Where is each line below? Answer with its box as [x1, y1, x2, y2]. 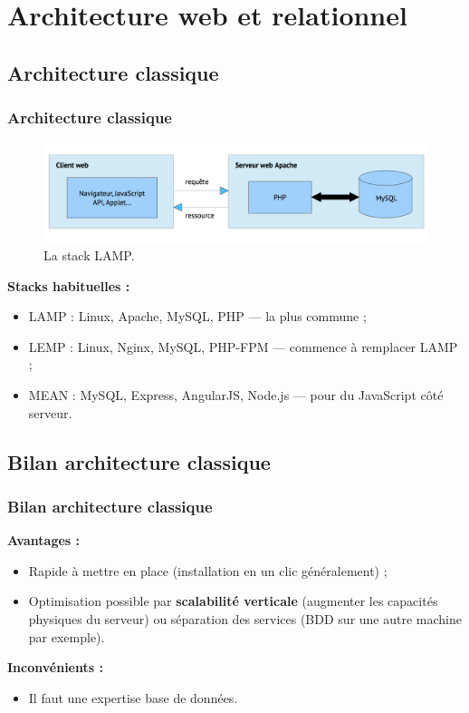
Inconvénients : [7, 658, 103, 677]
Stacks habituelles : [7, 276, 130, 295]
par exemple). [28, 627, 105, 646]
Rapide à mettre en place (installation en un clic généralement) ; [28, 561, 388, 580]
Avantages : [7, 531, 80, 550]
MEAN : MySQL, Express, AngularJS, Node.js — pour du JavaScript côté [28, 386, 444, 405]
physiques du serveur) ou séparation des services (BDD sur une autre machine [28, 610, 462, 629]
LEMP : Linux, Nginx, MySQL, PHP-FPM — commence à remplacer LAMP [28, 337, 458, 356]
